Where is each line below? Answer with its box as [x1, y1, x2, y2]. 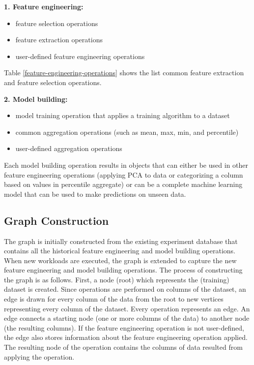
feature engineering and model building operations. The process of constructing [4, 265, 243, 275]
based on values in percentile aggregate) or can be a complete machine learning [4, 179, 243, 189]
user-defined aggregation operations [15, 143, 122, 153]
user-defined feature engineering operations [15, 51, 145, 61]
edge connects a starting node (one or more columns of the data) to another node [4, 313, 250, 323]
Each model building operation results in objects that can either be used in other [4, 159, 248, 170]
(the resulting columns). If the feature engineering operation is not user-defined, [4, 322, 244, 333]
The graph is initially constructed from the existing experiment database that [4, 236, 238, 246]
